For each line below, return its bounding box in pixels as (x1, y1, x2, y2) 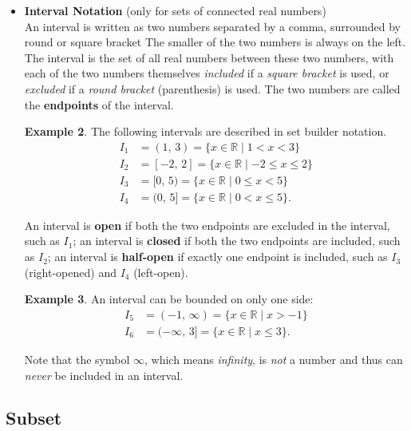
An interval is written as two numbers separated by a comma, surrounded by (24, 18, 401, 34)
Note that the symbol (24, 350, 130, 367)
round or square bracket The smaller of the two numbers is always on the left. (24, 34, 406, 50)
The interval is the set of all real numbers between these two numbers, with (24, 49, 394, 65)
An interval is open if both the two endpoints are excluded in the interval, (24, 216, 390, 233)
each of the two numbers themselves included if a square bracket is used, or (24, 65, 389, 81)
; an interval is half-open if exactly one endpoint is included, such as (47, 248, 388, 265)
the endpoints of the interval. (24, 96, 174, 113)
